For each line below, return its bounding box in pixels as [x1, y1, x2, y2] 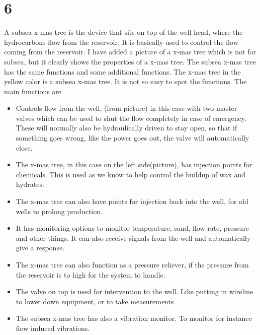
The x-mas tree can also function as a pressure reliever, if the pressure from [16, 259, 249, 270]
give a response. [16, 242, 65, 253]
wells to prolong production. [16, 206, 103, 216]
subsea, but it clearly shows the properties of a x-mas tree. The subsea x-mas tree [4, 56, 256, 66]
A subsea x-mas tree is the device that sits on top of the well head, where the [4, 27, 243, 37]
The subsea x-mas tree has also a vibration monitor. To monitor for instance [16, 313, 252, 323]
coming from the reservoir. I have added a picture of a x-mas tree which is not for [4, 46, 256, 57]
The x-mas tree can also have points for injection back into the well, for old [16, 196, 248, 207]
